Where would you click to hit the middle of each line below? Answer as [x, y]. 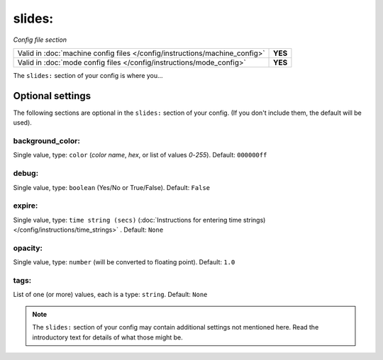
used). [22, 123]
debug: [26, 174]
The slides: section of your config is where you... [88, 75]
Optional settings [52, 96]
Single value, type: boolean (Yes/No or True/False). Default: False [112, 187]
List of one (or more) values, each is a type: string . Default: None [110, 295]
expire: [26, 206]
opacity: [28, 248]
